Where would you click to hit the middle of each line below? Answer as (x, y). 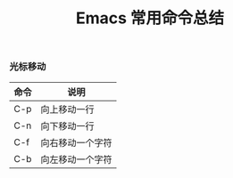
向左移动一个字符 (77, 159)
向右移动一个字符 (77, 142)
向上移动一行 (68, 109)
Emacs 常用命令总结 (150, 18)
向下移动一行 (68, 125)
